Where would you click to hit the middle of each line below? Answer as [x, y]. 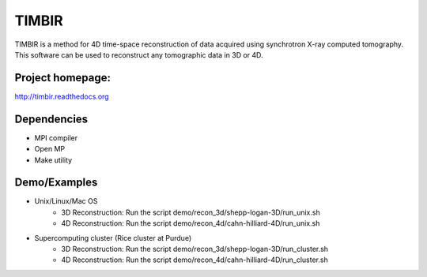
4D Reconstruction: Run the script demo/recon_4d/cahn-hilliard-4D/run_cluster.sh [195, 260]
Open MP [50, 149]
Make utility [53, 160]
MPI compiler [56, 137]
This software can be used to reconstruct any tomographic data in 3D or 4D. [139, 54]
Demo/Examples [56, 183]
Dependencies [51, 119]
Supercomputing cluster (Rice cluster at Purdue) [113, 238]
